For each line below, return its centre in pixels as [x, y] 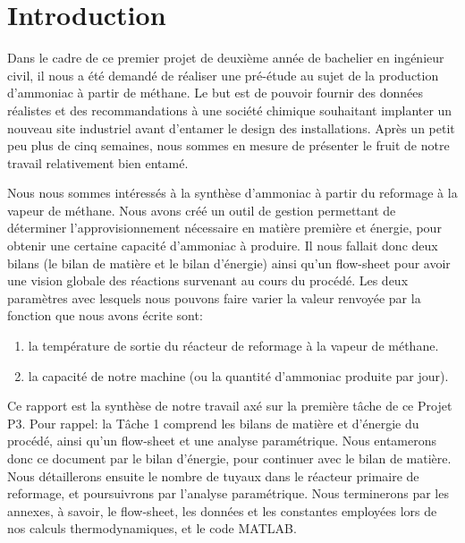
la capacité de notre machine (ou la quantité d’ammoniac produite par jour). [238, 375]
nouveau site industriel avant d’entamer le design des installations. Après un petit [231, 127]
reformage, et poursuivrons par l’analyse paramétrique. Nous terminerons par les [228, 493]
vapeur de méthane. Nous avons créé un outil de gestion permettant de [202, 210]
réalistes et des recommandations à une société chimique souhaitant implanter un [230, 110]
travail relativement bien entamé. [98, 162]
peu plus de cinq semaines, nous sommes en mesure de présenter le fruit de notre [228, 145]
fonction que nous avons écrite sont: [105, 315]
